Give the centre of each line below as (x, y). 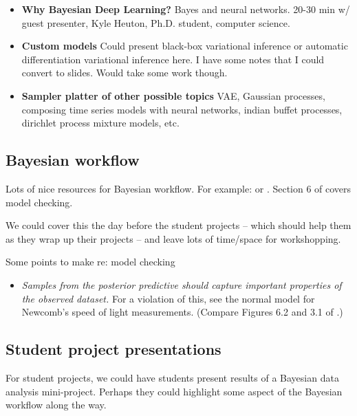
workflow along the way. (56, 405)
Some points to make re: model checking (90, 262)
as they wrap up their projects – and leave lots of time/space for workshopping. (173, 238)
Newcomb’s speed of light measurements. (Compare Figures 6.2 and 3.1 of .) (182, 312)
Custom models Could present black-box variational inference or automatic (185, 46)
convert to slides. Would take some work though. (125, 73)
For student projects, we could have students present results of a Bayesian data (172, 377)
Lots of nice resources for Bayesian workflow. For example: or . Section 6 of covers (178, 188)
